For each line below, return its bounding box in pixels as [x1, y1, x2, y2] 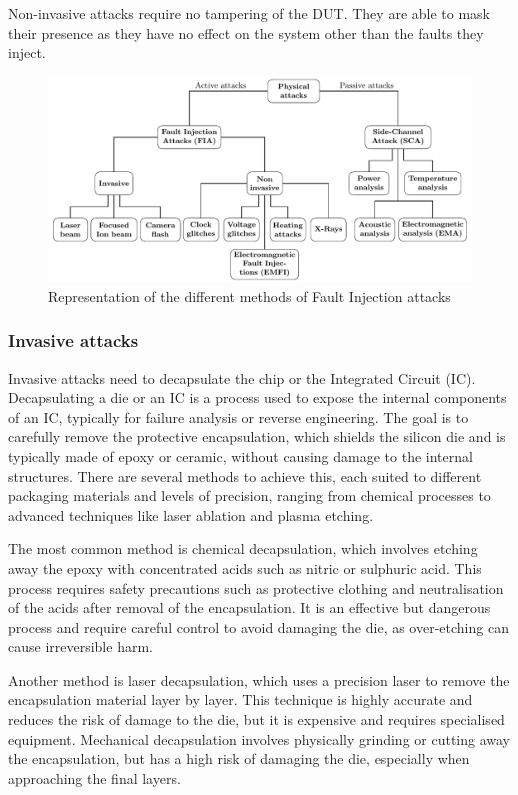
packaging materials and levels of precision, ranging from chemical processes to [8, 485, 491, 506]
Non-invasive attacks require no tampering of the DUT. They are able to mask [8, 3, 490, 23]
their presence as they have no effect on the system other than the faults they [8, 22, 484, 43]
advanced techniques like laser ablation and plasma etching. [8, 504, 374, 525]
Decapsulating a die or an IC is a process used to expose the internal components [8, 387, 507, 408]
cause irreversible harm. [8, 636, 153, 657]
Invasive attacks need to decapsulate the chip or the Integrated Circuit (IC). [8, 367, 476, 388]
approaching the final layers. [8, 767, 181, 788]
